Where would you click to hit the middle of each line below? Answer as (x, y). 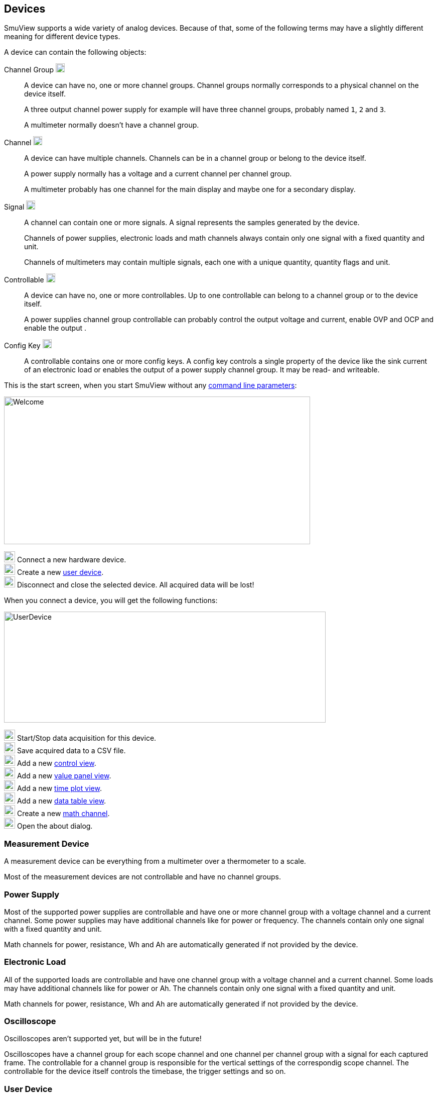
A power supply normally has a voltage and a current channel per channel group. (158, 174)
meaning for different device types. (62, 37)
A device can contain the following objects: (75, 52)
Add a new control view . (56, 763)
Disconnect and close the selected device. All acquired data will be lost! (135, 585)
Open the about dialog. (55, 826)
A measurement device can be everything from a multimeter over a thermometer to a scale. (155, 861)
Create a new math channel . (63, 814)
